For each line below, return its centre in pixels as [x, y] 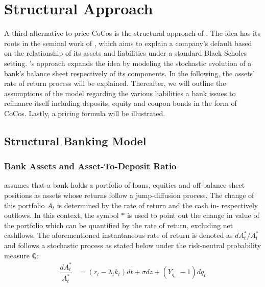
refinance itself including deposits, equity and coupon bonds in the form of [121, 103]
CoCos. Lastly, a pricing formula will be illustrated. [85, 113]
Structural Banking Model [75, 140]
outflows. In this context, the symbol [62, 215]
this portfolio [25, 205]
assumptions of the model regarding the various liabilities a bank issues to [120, 93]
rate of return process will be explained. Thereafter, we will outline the [115, 83]
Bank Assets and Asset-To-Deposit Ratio [90, 166]
